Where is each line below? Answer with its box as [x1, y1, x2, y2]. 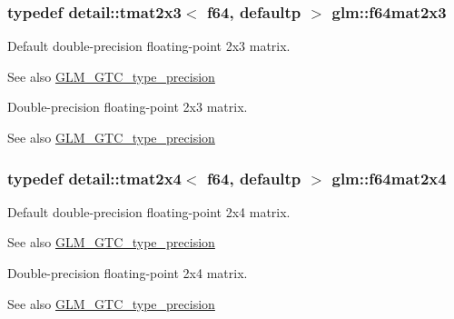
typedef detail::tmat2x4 [7, 166, 182, 189]
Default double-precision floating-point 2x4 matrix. [7, 202, 291, 221]
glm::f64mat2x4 [331, 166, 447, 189]
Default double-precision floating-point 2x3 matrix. [7, 36, 291, 55]
